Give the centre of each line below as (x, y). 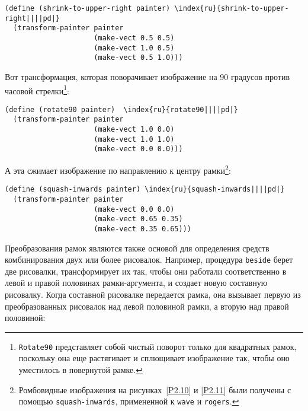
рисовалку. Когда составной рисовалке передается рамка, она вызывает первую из (153, 294)
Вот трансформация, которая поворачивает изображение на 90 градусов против (147, 76)
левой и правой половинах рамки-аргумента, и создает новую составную (136, 283)
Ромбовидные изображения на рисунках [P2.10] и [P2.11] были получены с (155, 389)
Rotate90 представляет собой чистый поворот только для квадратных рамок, (158, 346)
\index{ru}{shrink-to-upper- (232, 8)
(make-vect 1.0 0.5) (134, 48)
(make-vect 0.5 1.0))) (138, 58)
